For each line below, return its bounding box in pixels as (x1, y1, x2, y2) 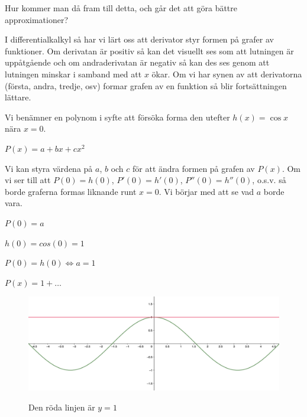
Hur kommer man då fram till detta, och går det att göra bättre (5, 2, 238, 14)
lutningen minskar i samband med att (5, 67, 142, 80)
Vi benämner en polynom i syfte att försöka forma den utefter (5, 110, 230, 123)
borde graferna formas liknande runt (5, 185, 137, 197)
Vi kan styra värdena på (5, 162, 93, 174)
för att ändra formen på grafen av (133, 162, 255, 174)
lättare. (5, 91, 31, 103)
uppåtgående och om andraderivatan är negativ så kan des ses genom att (5, 56, 270, 69)
